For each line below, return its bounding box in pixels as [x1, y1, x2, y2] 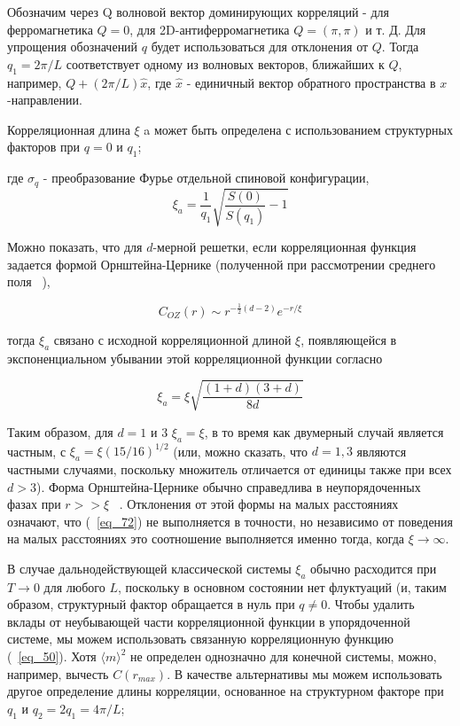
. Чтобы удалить [327, 595, 415, 613]
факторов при [7, 137, 81, 156]
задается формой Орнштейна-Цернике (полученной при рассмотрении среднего [7, 254, 436, 273]
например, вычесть [7, 664, 109, 683]
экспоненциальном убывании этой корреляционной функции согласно [7, 348, 383, 367]
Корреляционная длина [7, 120, 130, 138]
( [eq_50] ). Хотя [7, 647, 97, 666]
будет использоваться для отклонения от [151, 37, 369, 56]
